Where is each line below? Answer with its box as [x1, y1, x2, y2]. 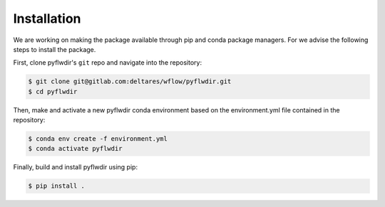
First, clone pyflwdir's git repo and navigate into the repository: [13, 58, 202, 67]
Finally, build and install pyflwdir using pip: [13, 163, 138, 171]
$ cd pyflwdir [28, 87, 78, 95]
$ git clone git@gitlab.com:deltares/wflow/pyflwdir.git [28, 78, 232, 85]
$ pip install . [28, 182, 86, 190]
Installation [13, 11, 81, 26]
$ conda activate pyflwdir [28, 144, 123, 153]
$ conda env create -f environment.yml [28, 135, 168, 143]
